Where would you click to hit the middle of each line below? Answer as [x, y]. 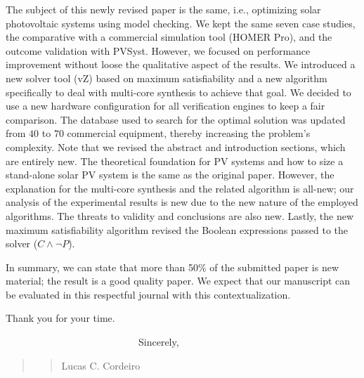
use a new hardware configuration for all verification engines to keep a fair [165, 106]
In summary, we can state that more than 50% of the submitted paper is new [173, 267]
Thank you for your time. [60, 318]
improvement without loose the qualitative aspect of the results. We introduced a [181, 64]
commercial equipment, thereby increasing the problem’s [189, 133]
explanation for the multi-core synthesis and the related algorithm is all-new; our [180, 188]
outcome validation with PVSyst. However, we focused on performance [158, 50]
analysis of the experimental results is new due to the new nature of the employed [182, 202]
